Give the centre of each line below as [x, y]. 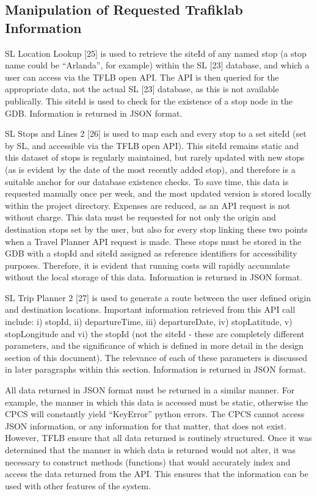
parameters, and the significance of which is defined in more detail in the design [154, 345]
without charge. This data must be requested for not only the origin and [140, 217]
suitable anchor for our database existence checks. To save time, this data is [147, 181]
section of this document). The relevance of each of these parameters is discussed [156, 357]
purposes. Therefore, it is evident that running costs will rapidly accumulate [148, 265]
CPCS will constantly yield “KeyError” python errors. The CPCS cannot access [155, 414]
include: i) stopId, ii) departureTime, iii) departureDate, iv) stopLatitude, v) [149, 322]
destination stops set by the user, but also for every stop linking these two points [156, 229]
